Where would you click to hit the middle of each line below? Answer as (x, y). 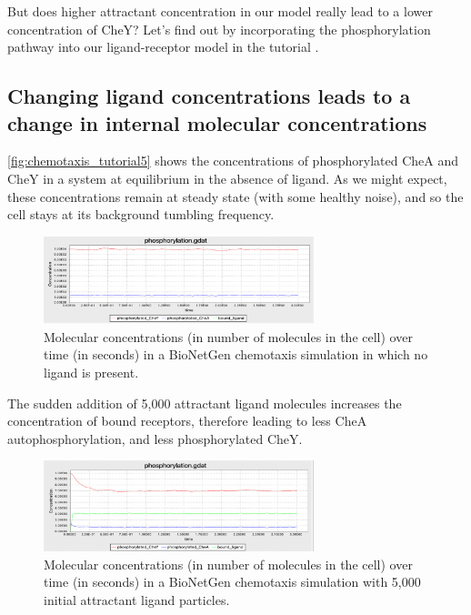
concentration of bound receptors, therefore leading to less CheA (187, 421)
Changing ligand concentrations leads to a (209, 96)
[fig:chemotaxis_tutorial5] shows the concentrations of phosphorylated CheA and (233, 161)
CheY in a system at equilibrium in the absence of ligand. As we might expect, (227, 178)
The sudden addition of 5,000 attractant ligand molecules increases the (205, 403)
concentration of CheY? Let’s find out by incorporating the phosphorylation (219, 29)
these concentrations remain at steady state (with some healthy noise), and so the (235, 196)
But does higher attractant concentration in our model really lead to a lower (220, 11)
